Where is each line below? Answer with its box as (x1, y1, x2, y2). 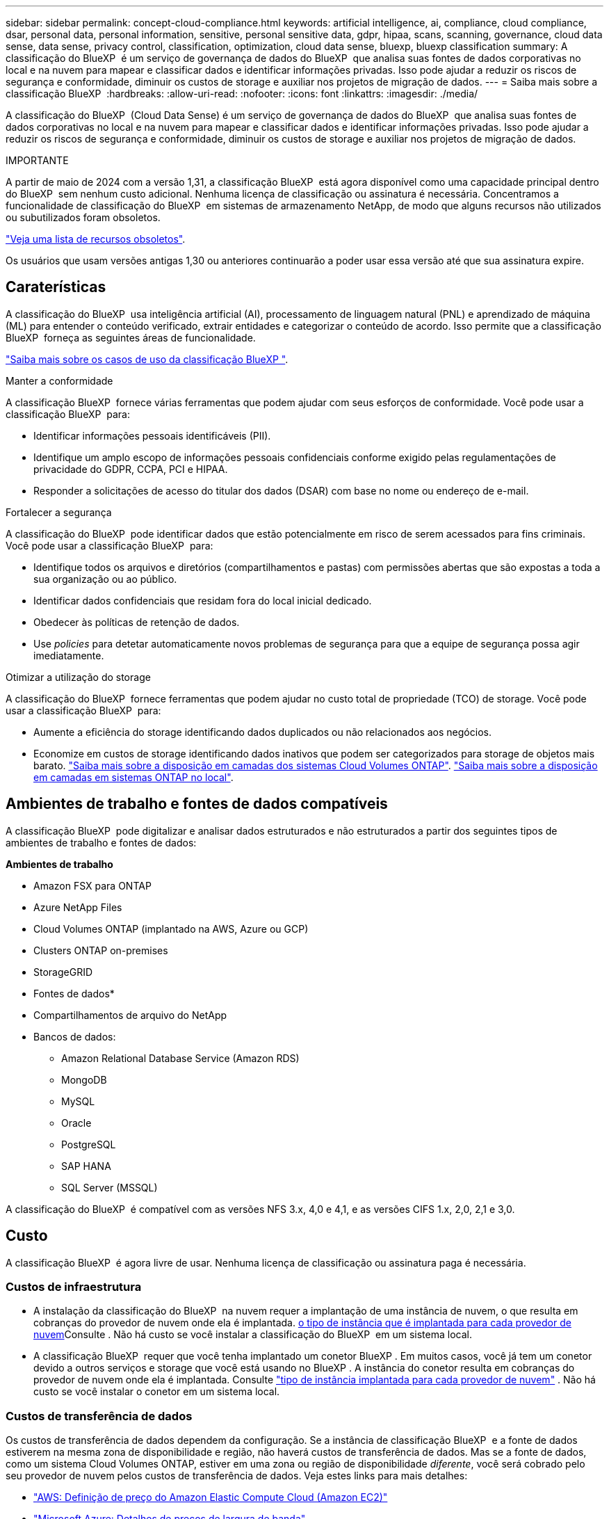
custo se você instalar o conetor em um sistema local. (33, 1385, 280, 1398)
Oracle (61, 1116, 92, 1129)
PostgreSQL (61, 1138, 116, 1150)
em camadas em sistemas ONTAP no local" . (33, 771, 234, 783)
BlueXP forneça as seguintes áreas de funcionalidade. (6, 331, 256, 344)
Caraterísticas (6, 278, 106, 296)
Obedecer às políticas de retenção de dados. (33, 616, 240, 628)
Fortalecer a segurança (6, 506, 112, 518)
